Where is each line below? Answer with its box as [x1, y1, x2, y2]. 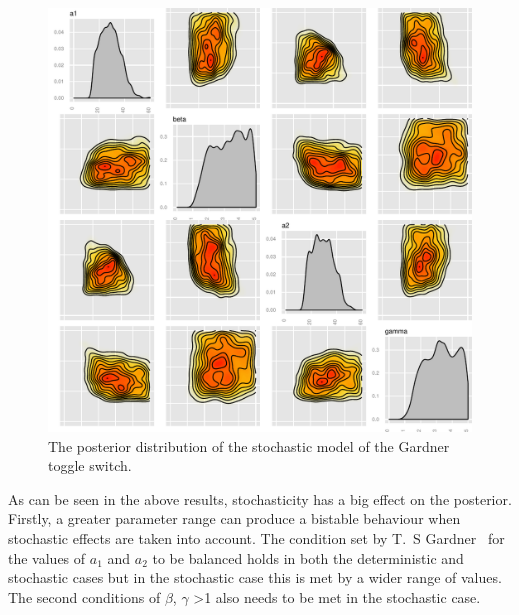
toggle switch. [48, 455, 132, 476]
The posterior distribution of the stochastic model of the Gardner [48, 435, 450, 456]
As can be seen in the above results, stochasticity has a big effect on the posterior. [8, 488, 512, 509]
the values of [8, 547, 86, 568]
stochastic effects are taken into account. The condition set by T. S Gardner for [8, 527, 505, 548]
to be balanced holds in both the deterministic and [152, 547, 464, 568]
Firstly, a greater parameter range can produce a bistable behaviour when [8, 508, 461, 529]
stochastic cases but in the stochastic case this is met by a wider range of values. [8, 567, 502, 588]
